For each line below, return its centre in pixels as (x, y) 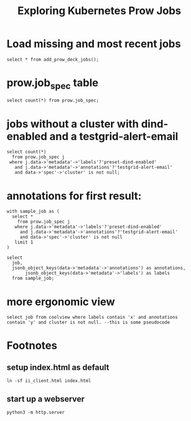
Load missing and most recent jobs (94, 44)
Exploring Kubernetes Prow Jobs (99, 11)
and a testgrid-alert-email (114, 136)
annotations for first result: (74, 196)
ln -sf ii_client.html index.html (49, 381)
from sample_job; (33, 278)
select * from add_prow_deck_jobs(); (53, 59)
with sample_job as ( (33, 212)
